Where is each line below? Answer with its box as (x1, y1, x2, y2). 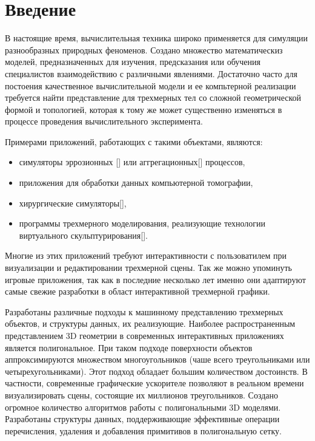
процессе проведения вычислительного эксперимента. (5, 115, 203, 128)
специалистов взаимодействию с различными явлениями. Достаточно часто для (5, 67, 297, 80)
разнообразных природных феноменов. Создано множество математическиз (5, 43, 283, 56)
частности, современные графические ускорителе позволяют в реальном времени (5, 377, 304, 389)
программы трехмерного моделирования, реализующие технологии (19, 217, 266, 230)
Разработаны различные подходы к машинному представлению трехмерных (5, 305, 283, 318)
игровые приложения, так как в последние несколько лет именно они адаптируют (5, 273, 306, 285)
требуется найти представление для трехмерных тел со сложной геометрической (5, 91, 301, 104)
